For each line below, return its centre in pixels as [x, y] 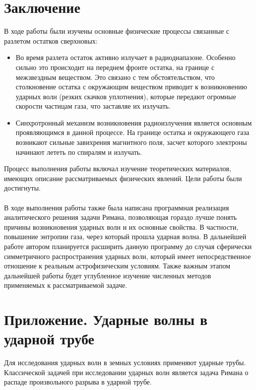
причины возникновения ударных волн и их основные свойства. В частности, [121, 227]
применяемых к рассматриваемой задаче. [66, 285]
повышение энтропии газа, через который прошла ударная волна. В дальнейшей [125, 236]
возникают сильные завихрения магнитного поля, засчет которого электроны [131, 142]
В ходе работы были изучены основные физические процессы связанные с [117, 31]
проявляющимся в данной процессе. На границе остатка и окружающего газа [132, 132]
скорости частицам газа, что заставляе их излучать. [93, 106]
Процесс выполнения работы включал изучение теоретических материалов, [118, 168]
